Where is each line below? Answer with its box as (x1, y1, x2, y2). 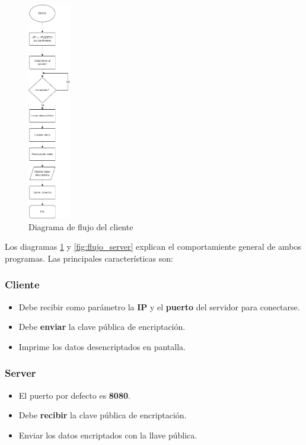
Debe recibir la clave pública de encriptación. (18, 409, 187, 421)
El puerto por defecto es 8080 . (18, 389, 130, 401)
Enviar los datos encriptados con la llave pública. (18, 428, 197, 441)
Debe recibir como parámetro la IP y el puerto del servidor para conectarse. (18, 300, 300, 313)
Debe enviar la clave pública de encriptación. (18, 320, 186, 333)
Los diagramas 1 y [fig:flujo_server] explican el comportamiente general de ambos (5, 240, 302, 253)
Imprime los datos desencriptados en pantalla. (18, 340, 186, 352)
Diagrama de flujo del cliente (28, 220, 133, 233)
